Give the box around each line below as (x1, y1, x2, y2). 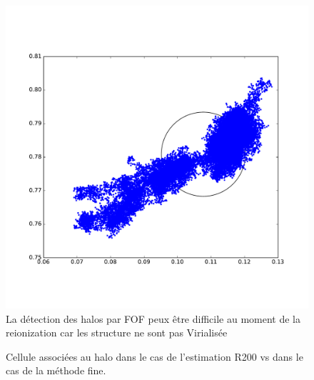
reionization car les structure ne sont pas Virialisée (6, 325, 228, 340)
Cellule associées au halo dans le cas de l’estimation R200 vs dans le (6, 349, 303, 364)
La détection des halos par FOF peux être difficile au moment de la (6, 311, 300, 326)
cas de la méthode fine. (6, 363, 106, 378)
